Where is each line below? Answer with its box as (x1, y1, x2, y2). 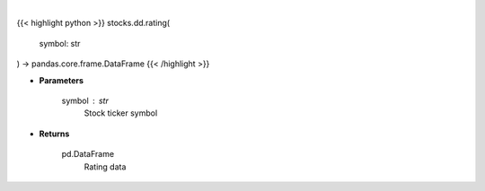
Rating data (84, 161, 127, 172)
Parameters (39, 74, 84, 85)
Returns (39, 128, 70, 139)
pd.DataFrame (61, 149, 115, 160)
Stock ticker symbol (84, 108, 158, 118)
